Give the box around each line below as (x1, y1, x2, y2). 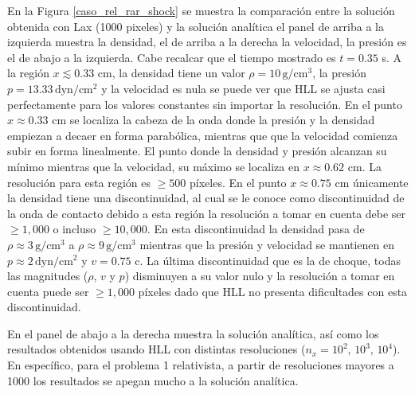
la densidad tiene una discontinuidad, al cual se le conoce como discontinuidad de (7, 189, 405, 206)
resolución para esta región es (7, 174, 151, 190)
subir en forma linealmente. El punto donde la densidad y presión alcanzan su (7, 142, 387, 159)
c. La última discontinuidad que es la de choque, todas (135, 252, 401, 268)
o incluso (53, 220, 96, 237)
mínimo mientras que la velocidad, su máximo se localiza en (7, 158, 300, 174)
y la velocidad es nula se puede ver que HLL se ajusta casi (101, 80, 386, 96)
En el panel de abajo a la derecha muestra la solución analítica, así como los (7, 325, 379, 341)
